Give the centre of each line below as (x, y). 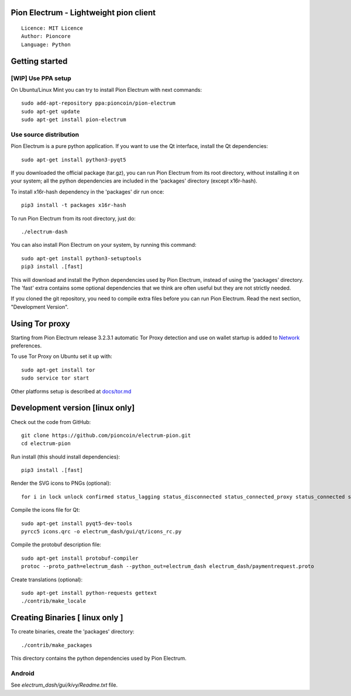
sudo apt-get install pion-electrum (74, 120)
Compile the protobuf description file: (56, 545)
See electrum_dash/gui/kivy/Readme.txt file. (64, 685)
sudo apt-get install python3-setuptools (81, 258)
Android (23, 673)
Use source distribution (45, 135)
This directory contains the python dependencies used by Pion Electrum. (99, 659)
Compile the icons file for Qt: (45, 510)
